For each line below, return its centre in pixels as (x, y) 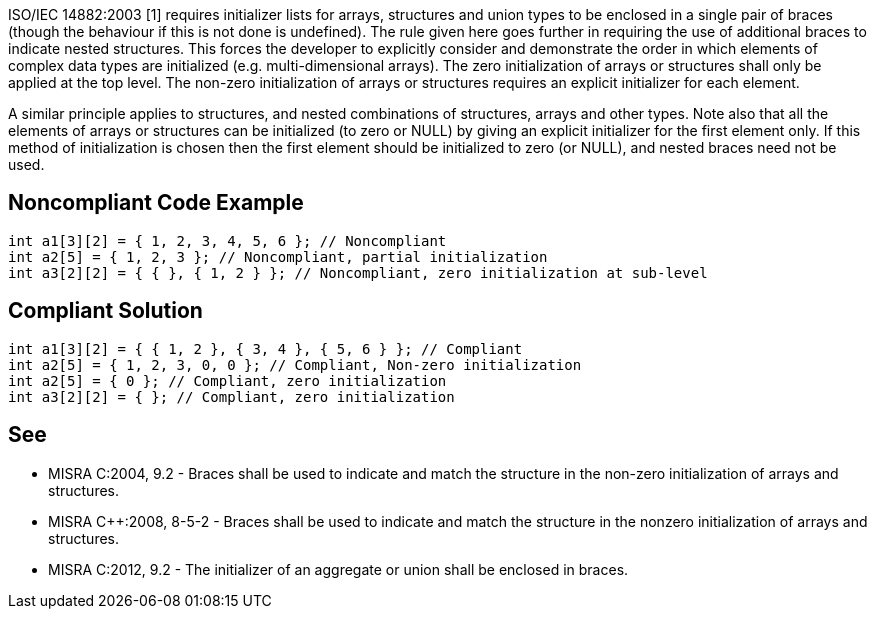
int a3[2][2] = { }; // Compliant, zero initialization (231, 396)
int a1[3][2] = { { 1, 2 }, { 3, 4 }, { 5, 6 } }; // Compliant (265, 348)
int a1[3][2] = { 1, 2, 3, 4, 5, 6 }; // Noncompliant (227, 240)
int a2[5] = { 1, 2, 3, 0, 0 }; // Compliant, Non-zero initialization (295, 364)
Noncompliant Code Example (156, 203)
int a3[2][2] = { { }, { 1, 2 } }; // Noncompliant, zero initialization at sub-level (358, 272)
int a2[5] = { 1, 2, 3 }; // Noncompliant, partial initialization (278, 256)
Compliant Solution (105, 311)
